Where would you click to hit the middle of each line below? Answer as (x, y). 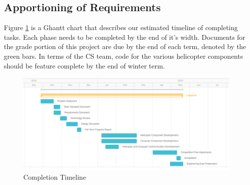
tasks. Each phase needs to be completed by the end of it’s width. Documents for (125, 37)
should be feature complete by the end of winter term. (84, 65)
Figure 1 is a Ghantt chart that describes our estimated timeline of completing (121, 27)
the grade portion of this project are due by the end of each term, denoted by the (125, 46)
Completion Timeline (55, 177)
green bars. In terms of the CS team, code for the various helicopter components (124, 56)
